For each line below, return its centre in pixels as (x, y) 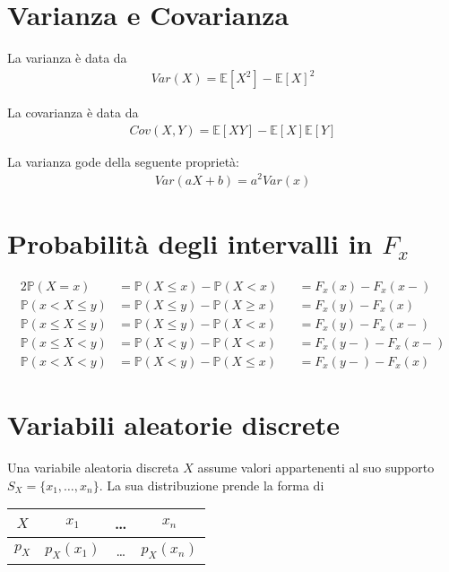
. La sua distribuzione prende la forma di (212, 485)
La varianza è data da (67, 58)
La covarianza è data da (73, 113)
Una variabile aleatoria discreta (93, 467)
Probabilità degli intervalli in (190, 243)
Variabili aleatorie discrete (174, 425)
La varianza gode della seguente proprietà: (123, 161)
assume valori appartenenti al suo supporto (316, 467)
